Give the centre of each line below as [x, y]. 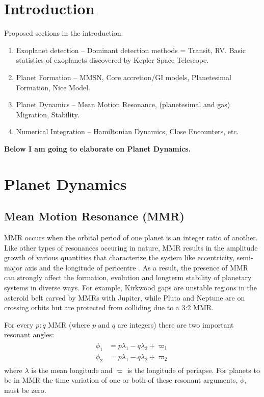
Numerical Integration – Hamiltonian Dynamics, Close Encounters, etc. [127, 131]
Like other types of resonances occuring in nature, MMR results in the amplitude [131, 247]
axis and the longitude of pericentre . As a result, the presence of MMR [137, 267]
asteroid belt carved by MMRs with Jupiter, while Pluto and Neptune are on [125, 297]
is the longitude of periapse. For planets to [193, 370]
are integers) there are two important [176, 324]
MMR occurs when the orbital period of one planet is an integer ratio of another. [131, 238]
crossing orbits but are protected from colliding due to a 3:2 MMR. [109, 307]
